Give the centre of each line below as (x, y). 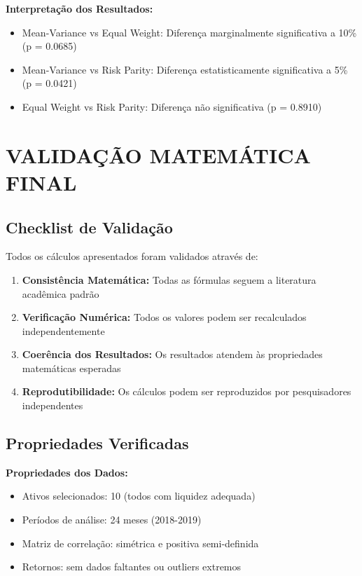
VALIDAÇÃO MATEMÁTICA (158, 155)
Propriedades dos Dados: (67, 472)
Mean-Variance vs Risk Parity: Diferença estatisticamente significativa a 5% (185, 69)
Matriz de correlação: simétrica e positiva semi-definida (140, 543)
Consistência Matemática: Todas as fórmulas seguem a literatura (169, 279)
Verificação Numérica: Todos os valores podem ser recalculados (164, 317)
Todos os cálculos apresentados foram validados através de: (132, 256)
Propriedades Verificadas (97, 443)
